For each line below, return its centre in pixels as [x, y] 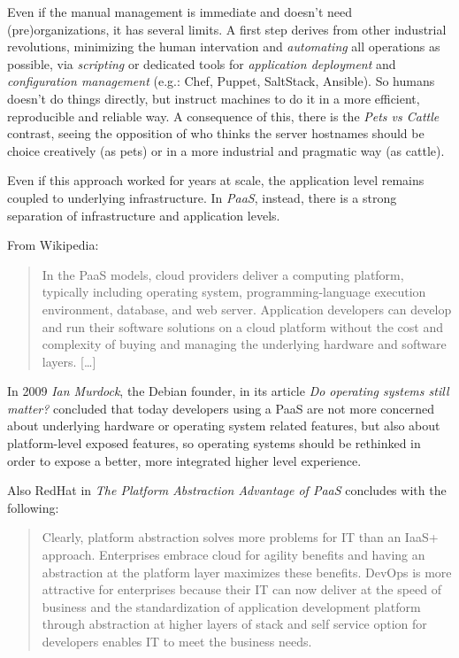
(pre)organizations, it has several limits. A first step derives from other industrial [227, 29]
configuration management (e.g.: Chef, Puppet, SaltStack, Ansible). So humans [221, 81]
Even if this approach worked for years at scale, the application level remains [216, 180]
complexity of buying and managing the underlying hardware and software [244, 344]
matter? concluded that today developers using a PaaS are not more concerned [221, 408]
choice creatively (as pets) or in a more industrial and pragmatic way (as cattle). [226, 150]
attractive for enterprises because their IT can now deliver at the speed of [242, 589]
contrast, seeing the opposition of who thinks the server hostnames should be [216, 133]
